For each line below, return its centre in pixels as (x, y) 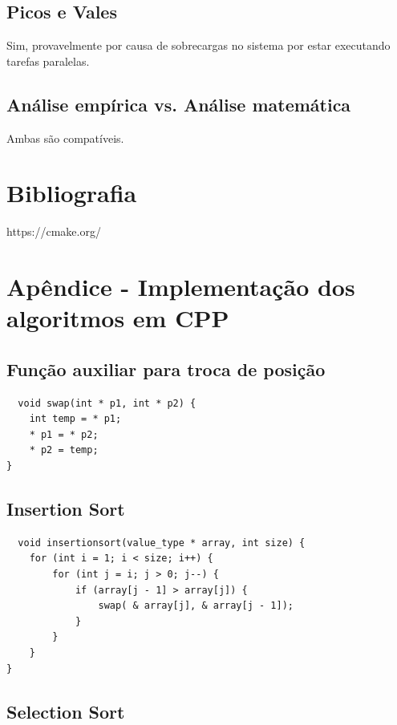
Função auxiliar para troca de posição (166, 369)
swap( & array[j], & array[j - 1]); (196, 606)
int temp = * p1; (75, 419)
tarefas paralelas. (48, 61)
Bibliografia (72, 193)
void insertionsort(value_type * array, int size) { (162, 543)
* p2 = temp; (64, 450)
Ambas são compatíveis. (65, 138)
